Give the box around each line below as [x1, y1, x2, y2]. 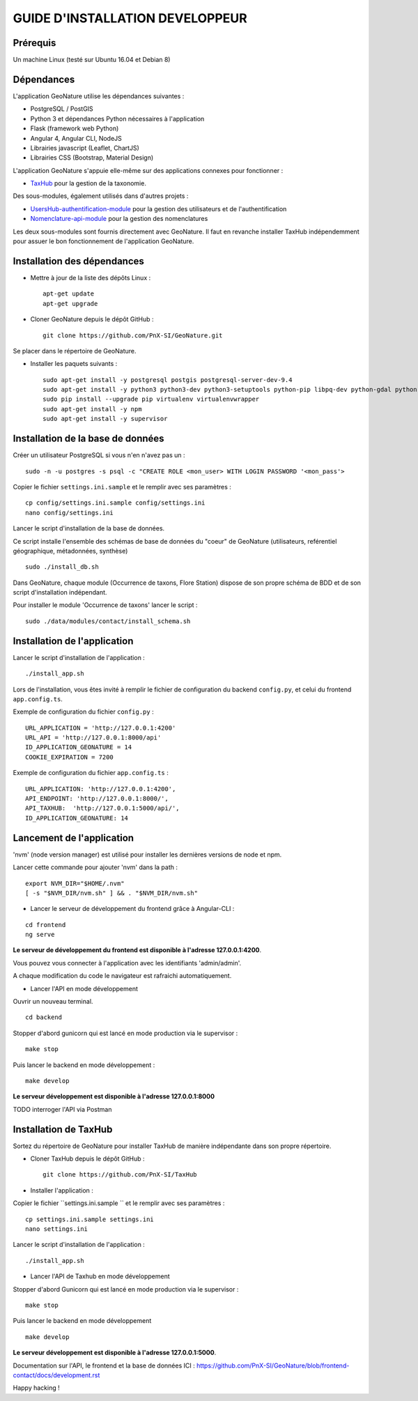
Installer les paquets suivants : [30, 360, 118, 368]
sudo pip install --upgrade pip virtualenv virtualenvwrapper [42, 395, 260, 404]
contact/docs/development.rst [13, 1370, 100, 1379]
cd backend [25, 1013, 63, 1021]
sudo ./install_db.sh [25, 563, 99, 571]
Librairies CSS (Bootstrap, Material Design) [30, 153, 154, 162]
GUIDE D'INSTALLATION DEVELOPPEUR [13, 10, 247, 26]
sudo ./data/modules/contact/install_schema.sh [25, 617, 191, 625]
